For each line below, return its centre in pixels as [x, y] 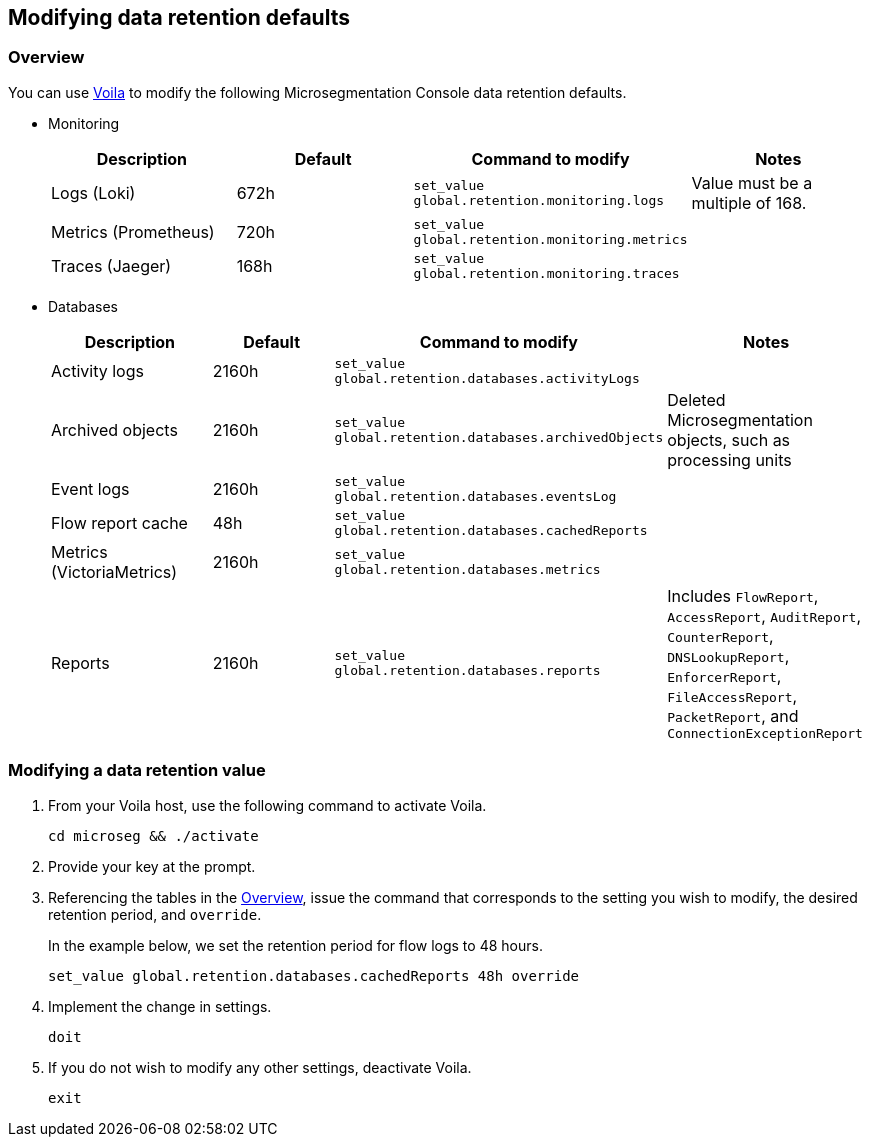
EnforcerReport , [724, 675]
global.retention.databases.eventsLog [475, 496]
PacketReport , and [733, 715]
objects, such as [729, 439]
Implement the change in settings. [160, 1006]
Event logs [90, 488]
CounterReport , [720, 635]
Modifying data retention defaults [179, 17]
